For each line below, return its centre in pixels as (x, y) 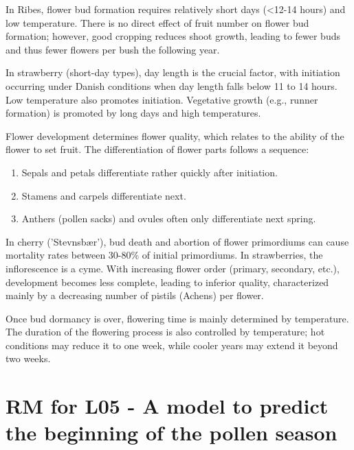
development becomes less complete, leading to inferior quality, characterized (167, 282)
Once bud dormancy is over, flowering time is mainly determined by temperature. (177, 318)
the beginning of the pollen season (172, 433)
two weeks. (28, 358)
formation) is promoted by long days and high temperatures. (133, 113)
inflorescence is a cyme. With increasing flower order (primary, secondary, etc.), (173, 268)
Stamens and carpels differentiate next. (104, 195)
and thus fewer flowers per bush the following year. (113, 49)
